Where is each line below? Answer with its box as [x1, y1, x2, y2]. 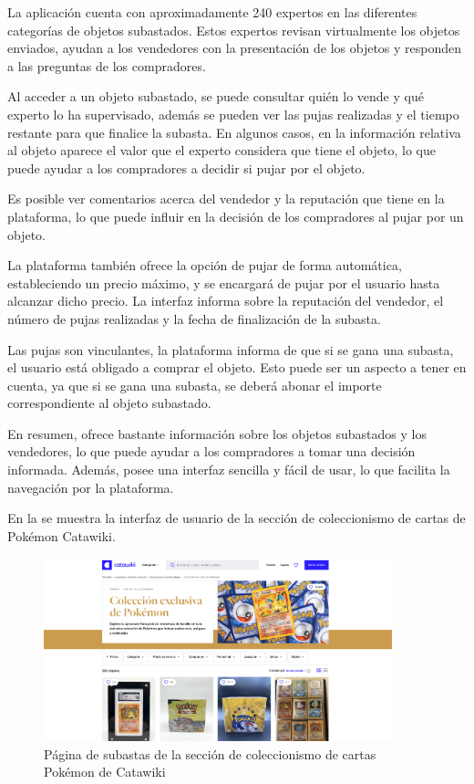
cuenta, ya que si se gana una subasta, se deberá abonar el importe [7, 375, 382, 394]
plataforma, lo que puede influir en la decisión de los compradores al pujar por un [7, 206, 464, 225]
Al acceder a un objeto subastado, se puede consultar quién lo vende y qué [7, 87, 424, 106]
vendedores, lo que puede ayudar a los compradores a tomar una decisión [7, 442, 416, 461]
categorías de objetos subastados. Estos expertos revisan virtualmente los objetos [7, 20, 460, 39]
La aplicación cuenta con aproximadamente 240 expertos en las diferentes [7, 3, 417, 21]
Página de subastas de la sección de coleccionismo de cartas [44, 744, 376, 763]
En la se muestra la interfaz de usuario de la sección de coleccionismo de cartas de [7, 508, 466, 528]
